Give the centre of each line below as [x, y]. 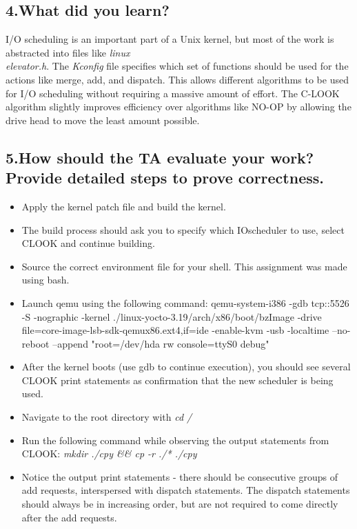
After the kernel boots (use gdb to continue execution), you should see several [186, 367]
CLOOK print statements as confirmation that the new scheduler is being [177, 380]
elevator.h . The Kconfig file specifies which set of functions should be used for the [177, 66]
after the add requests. [69, 517]
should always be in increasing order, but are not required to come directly [180, 504]
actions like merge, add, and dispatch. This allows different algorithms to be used [177, 79]
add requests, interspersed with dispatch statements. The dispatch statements [186, 490]
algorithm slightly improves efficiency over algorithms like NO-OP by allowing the [178, 107]
